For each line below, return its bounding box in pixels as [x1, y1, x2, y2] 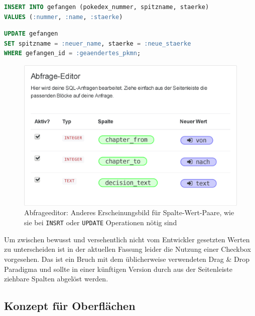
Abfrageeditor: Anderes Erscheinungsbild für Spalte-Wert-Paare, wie [24, 207, 234, 218]
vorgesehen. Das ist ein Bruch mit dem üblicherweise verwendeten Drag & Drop [4, 253, 249, 264]
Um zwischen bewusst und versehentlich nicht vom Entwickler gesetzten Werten [4, 234, 250, 244]
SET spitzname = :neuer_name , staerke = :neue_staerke [4, 40, 191, 47]
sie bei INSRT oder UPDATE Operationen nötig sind [24, 217, 177, 228]
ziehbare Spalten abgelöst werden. [4, 273, 108, 284]
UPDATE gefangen [4, 30, 58, 38]
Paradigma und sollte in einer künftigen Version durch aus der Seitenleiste [4, 263, 232, 274]
